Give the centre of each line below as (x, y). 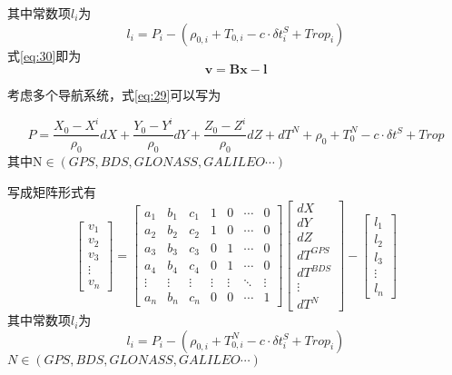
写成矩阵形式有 (52, 191)
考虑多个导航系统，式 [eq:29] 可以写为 (114, 95)
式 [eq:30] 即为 (44, 55)
